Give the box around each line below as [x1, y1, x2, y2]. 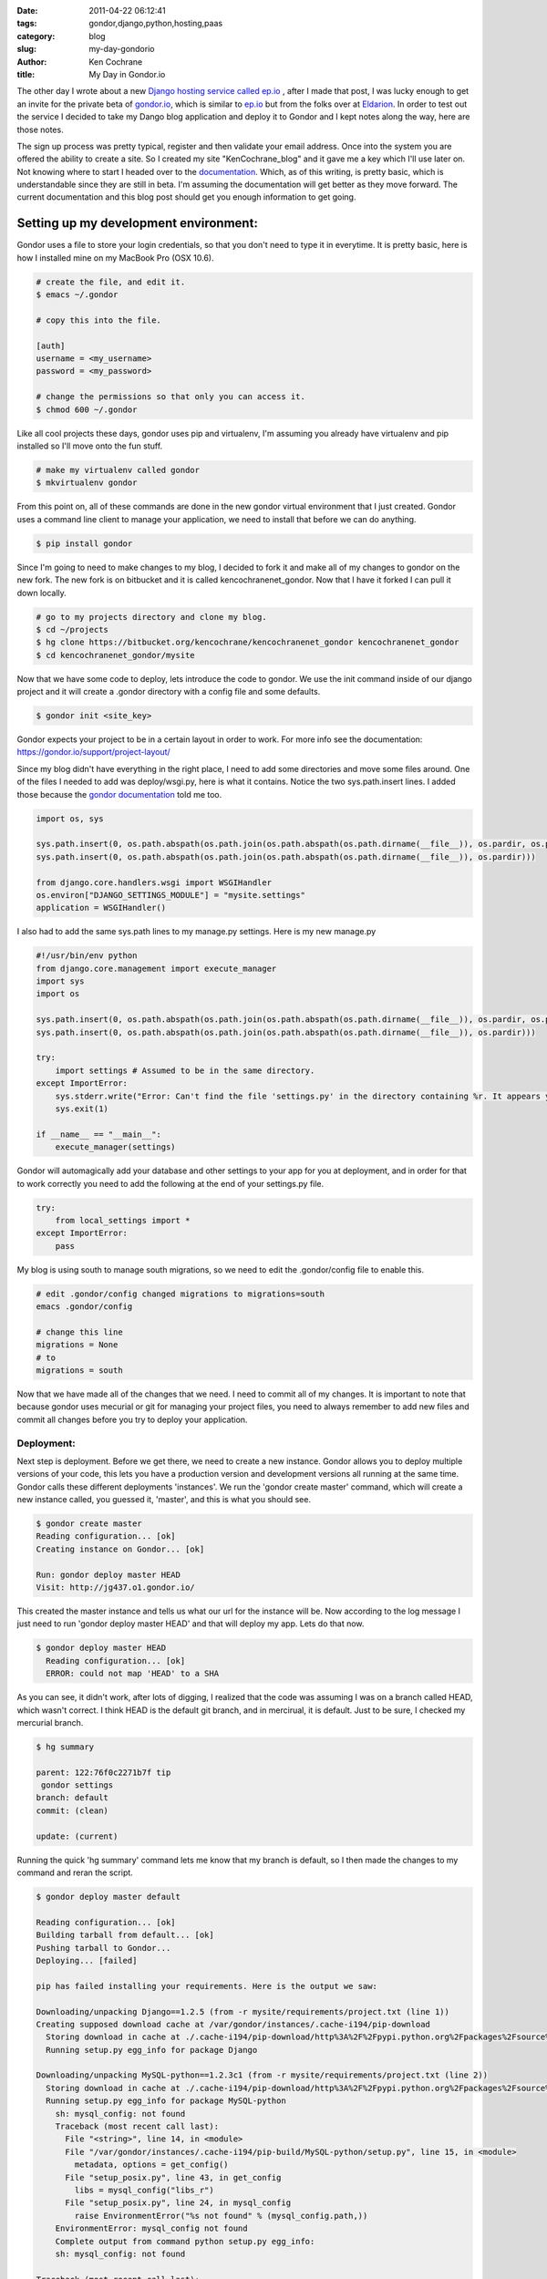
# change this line [36, 1326, 123, 1337]
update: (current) [36, 1830, 119, 1841]
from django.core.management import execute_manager [36, 963, 277, 974]
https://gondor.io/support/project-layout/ [16, 747, 170, 758]
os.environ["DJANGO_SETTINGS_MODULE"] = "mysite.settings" [36, 890, 305, 900]
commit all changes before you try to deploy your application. [16, 1414, 248, 1425]
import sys [36, 976, 85, 986]
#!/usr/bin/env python [36, 951, 138, 961]
